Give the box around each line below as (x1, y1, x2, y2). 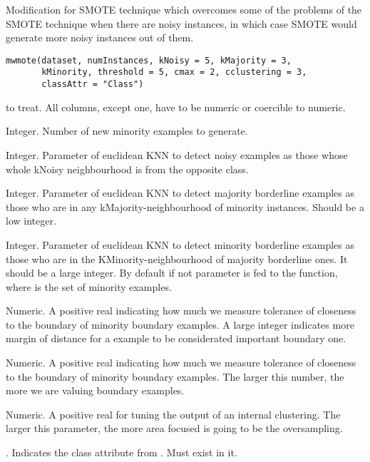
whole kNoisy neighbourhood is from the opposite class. (6, 161, 249, 176)
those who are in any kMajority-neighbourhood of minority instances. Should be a (6, 199, 364, 214)
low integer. (6, 213, 56, 228)
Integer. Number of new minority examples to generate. (6, 123, 248, 138)
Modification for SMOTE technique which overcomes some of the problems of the (6, 2, 362, 16)
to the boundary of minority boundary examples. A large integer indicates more (6, 317, 354, 332)
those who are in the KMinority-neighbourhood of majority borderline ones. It (6, 251, 348, 266)
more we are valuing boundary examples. (6, 383, 185, 398)
